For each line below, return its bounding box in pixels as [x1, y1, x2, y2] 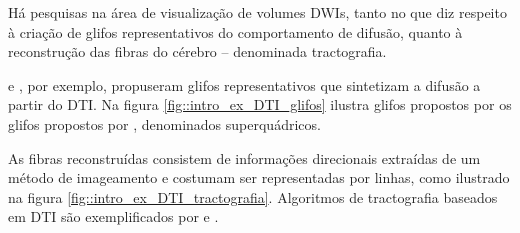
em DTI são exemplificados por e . [8, 206, 219, 227]
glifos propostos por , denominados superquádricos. [8, 113, 321, 134]
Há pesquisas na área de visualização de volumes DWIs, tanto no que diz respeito [8, 2, 507, 22]
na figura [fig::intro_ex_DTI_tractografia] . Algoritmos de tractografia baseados [8, 186, 498, 207]
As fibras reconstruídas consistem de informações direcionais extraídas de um [8, 147, 481, 168]
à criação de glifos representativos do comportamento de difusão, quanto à [8, 21, 463, 42]
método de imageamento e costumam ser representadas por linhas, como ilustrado [8, 167, 510, 188]
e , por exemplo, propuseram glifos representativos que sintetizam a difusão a [8, 74, 481, 95]
